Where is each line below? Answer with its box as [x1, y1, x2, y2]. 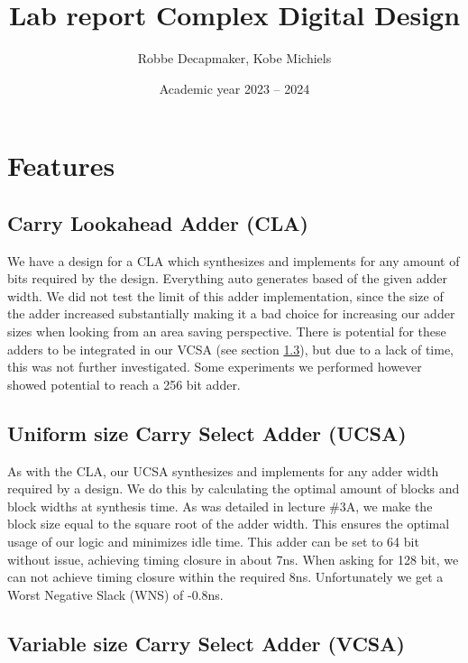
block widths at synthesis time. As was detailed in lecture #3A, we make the [7, 496, 433, 515]
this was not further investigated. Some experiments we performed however [7, 357, 422, 376]
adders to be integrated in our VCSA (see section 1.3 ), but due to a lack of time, [7, 339, 454, 358]
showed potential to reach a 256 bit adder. [7, 374, 241, 393]
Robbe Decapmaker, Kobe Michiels [137, 49, 332, 68]
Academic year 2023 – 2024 [159, 78, 310, 97]
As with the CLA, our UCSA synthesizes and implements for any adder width [7, 461, 439, 480]
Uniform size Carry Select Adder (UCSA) [7, 419, 407, 447]
